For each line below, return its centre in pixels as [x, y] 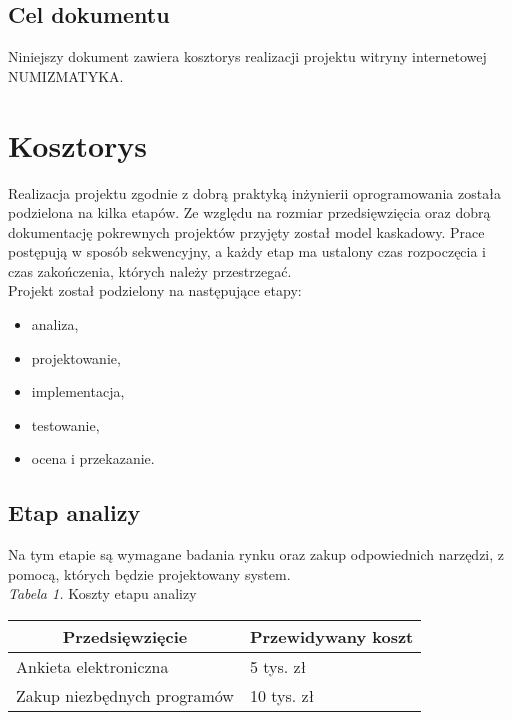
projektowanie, [76, 357]
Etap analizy [74, 512]
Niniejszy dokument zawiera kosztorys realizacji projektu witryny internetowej [247, 56]
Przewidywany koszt [331, 637]
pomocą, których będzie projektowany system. [149, 573]
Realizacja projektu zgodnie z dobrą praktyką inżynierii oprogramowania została [254, 192]
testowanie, [65, 424]
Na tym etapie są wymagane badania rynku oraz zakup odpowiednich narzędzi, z [256, 554]
